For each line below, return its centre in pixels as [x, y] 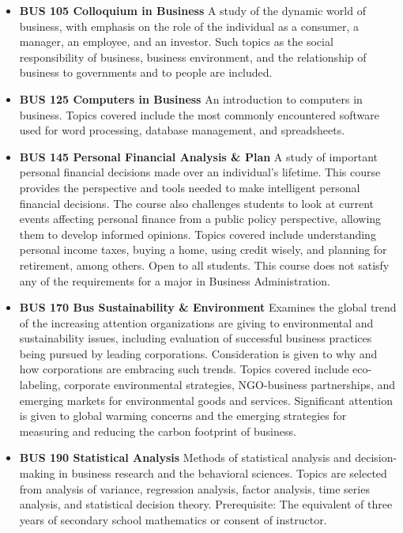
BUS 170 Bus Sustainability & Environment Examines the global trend [208, 307]
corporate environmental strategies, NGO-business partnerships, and [230, 385]
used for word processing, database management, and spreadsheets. [182, 130]
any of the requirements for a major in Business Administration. [175, 280]
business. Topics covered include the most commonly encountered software [199, 114]
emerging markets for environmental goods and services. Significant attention [206, 400]
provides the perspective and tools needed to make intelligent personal [190, 187]
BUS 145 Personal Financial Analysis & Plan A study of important [199, 156]
